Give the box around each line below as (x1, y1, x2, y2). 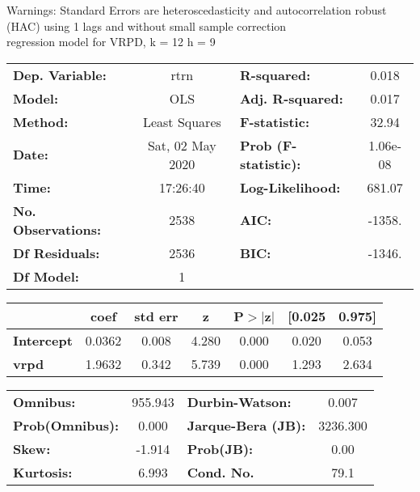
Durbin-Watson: (187, 392, 292, 411)
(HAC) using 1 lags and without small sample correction (6, 17, 287, 34)
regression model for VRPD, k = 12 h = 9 (6, 33, 216, 50)
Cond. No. (187, 462, 254, 481)
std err (134, 306, 178, 325)
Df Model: (13, 266, 79, 286)
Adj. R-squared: (239, 88, 343, 108)
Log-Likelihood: (239, 177, 341, 197)
